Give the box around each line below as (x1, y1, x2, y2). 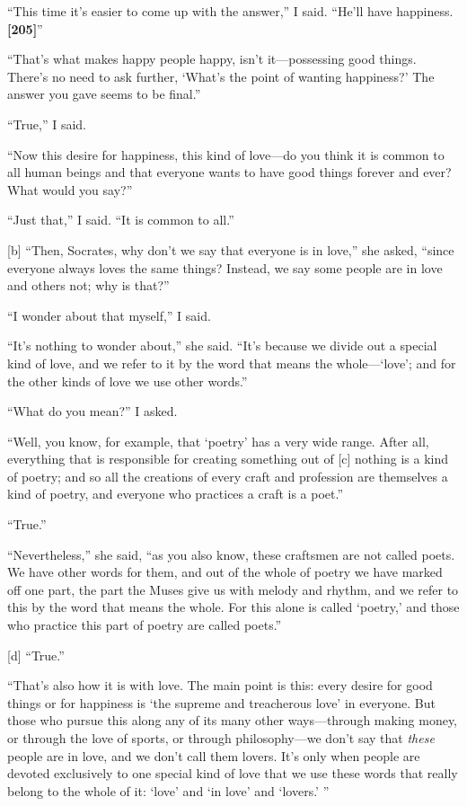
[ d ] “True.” (7, 645, 65, 664)
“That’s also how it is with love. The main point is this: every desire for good (7, 676, 433, 695)
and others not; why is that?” (7, 276, 170, 295)
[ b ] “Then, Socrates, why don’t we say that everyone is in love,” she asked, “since (7, 240, 454, 259)
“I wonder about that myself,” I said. (7, 306, 211, 324)
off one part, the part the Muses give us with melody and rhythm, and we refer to (7, 580, 459, 598)
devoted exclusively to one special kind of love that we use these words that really (7, 764, 458, 783)
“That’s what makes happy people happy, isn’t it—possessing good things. (7, 49, 417, 68)
